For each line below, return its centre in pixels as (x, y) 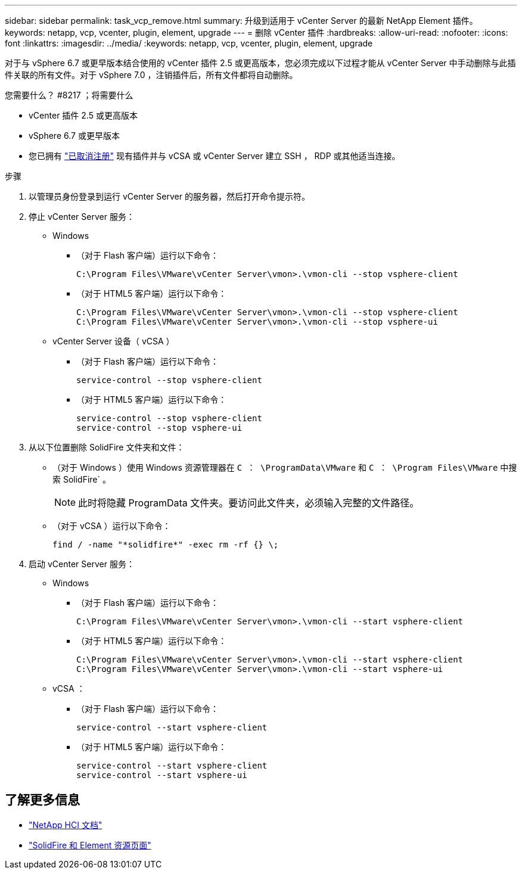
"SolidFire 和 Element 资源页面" (90, 845)
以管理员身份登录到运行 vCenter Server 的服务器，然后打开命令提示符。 (169, 196)
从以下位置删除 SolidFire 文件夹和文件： (107, 447)
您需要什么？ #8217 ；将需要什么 (69, 95)
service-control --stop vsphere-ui (159, 428)
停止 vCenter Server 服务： (82, 217)
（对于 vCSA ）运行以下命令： (112, 526)
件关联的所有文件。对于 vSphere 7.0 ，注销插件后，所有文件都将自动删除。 (151, 75)
